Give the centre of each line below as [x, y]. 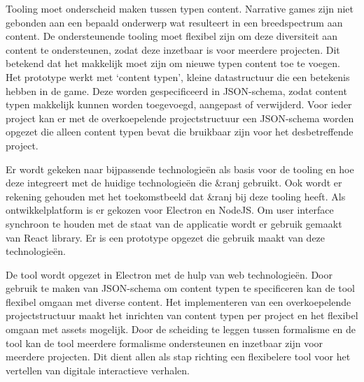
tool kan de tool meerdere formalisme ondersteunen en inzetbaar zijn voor [164, 343]
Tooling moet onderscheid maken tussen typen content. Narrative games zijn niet [180, 8]
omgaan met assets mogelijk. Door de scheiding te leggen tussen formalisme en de [181, 329]
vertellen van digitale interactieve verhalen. [98, 370]
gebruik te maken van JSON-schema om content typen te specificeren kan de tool [180, 288]
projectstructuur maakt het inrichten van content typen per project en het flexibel [182, 315]
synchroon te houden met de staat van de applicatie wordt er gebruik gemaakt [174, 223]
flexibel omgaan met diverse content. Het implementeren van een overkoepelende [178, 301]
